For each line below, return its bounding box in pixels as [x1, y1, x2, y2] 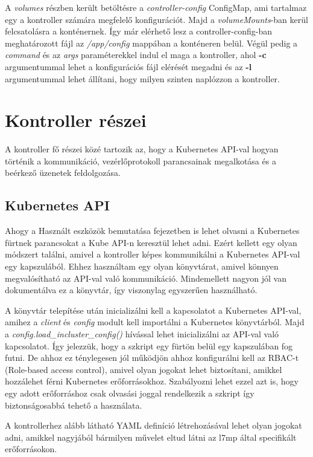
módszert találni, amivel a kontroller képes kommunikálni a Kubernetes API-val [5, 248, 300, 261]
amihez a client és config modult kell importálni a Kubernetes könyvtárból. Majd [5, 316, 305, 328]
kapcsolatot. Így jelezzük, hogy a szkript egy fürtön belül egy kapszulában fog [5, 339, 293, 352]
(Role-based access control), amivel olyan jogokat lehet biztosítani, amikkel [5, 363, 282, 375]
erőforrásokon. [5, 442, 57, 455]
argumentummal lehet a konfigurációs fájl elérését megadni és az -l [5, 60, 252, 73]
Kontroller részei [5, 108, 147, 132]
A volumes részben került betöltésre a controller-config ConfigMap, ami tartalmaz [5, 1, 307, 13]
